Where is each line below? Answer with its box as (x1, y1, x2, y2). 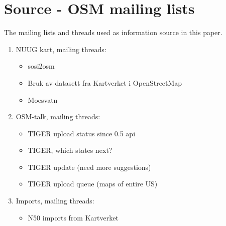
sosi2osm (28, 61, 55, 71)
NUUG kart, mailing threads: (16, 44, 106, 54)
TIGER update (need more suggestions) (28, 161, 151, 172)
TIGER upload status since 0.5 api (28, 128, 136, 138)
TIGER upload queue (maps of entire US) (28, 178, 158, 189)
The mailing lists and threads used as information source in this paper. (4, 27, 222, 38)
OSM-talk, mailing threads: (16, 111, 100, 122)
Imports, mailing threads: (16, 195, 94, 206)
